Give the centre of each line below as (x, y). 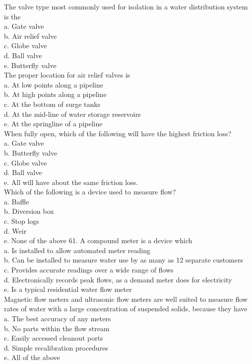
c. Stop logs (22, 221)
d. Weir (15, 230)
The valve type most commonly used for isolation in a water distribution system (126, 6)
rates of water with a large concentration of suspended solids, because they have (126, 309)
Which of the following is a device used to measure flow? (90, 192)
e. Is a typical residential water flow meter (68, 289)
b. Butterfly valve (31, 152)
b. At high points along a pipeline (55, 94)
